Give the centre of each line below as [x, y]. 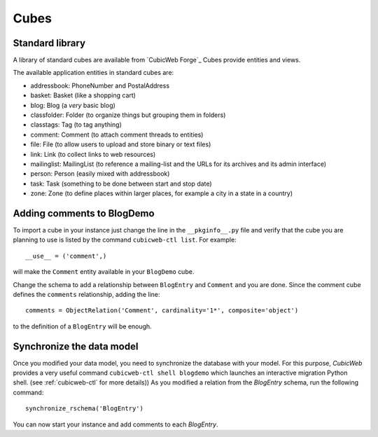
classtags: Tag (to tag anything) [76, 125]
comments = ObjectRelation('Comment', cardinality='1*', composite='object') [162, 311]
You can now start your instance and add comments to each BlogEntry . [115, 424]
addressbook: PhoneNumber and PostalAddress [100, 85]
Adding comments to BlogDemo [84, 213]
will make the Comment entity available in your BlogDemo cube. [104, 272]
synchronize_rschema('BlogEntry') [84, 409]
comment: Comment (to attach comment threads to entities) [117, 134]
